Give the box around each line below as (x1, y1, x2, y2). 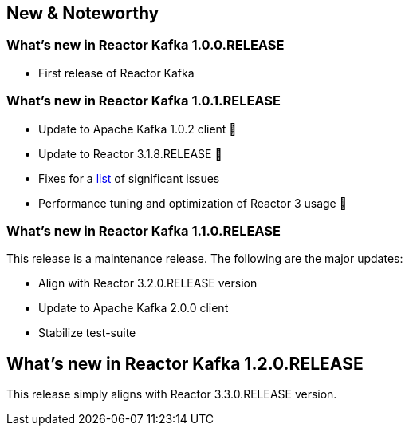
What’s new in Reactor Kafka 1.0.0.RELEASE (6, 37, 285, 54)
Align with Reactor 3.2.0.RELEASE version (38, 276, 258, 291)
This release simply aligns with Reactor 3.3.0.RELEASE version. (6, 387, 337, 402)
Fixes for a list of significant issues (38, 171, 220, 185)
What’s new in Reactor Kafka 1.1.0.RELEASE (6, 222, 281, 239)
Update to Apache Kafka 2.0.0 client (38, 301, 229, 315)
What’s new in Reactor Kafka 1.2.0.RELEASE (6, 353, 364, 374)
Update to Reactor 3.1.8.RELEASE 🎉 (38, 146, 222, 161)
